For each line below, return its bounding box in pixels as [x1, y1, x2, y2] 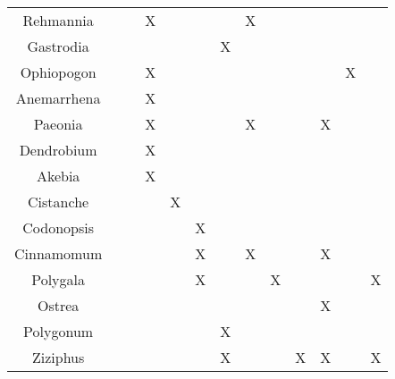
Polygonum [23, 321, 94, 341]
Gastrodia [27, 36, 89, 56]
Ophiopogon [20, 62, 97, 82]
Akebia [36, 165, 80, 186]
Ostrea [37, 295, 80, 316]
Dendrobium [19, 139, 97, 160]
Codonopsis [22, 217, 94, 238]
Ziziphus [31, 347, 85, 367]
